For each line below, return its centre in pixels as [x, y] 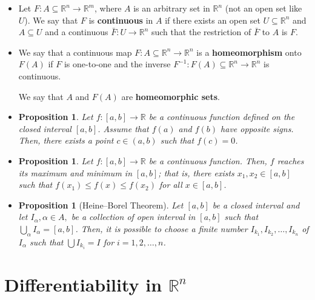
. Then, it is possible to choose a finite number [161, 228]
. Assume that [123, 128]
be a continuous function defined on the [222, 117]
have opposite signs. [257, 128]
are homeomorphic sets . [171, 96]
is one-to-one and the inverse [117, 64]
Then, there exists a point [66, 140]
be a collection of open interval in [133, 217]
